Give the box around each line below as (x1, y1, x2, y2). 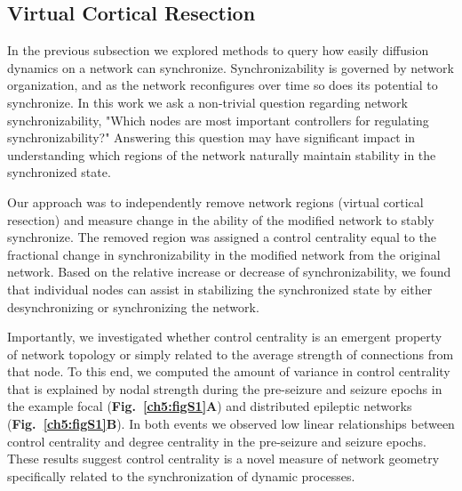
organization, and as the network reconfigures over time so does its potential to (7, 76, 438, 94)
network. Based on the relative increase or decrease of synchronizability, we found (7, 262, 451, 281)
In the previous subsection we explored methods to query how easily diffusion (7, 41, 429, 60)
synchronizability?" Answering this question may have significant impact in (7, 128, 416, 147)
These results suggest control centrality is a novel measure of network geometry (7, 449, 440, 468)
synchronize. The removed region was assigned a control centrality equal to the (7, 228, 437, 246)
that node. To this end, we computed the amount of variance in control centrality (7, 362, 450, 381)
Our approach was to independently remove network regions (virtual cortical (7, 192, 424, 211)
